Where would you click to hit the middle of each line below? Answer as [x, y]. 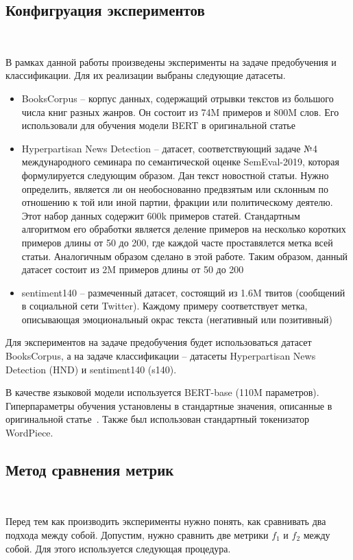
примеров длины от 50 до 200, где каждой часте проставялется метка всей [177, 242]
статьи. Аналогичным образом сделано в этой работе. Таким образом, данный [185, 256]
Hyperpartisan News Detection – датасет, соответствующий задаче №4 [169, 148]
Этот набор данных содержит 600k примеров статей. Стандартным [161, 215]
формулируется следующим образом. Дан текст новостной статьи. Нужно [175, 175]
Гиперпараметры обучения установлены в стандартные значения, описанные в [169, 405]
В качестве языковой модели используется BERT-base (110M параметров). [162, 392]
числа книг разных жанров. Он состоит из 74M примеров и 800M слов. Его [180, 112]
